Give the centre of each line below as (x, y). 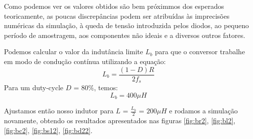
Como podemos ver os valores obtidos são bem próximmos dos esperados (114, 6)
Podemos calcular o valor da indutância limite (74, 52)
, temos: (106, 87)
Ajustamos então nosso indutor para (59, 111)
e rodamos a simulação (203, 111)
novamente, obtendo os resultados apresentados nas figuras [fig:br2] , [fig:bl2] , (120, 120)
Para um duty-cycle (34, 87)
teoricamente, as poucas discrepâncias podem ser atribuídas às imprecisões (117, 16)
